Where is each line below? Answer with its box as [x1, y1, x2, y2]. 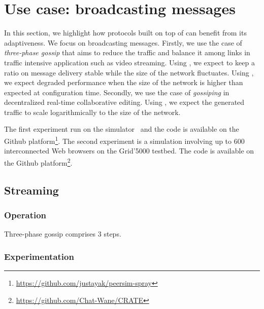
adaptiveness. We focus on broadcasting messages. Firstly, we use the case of [4, 37, 242, 48]
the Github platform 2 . [4, 156, 73, 168]
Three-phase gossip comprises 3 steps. [4, 228, 121, 239]
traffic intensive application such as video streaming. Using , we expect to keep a [4, 57, 255, 67]
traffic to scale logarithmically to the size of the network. [4, 106, 181, 117]
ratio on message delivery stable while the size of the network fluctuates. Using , [4, 67, 254, 78]
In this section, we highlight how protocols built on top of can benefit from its [4, 27, 247, 38]
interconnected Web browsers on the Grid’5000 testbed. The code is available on [4, 145, 254, 156]
